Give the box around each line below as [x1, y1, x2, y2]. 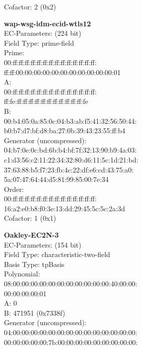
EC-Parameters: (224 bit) [4, 28, 81, 38]
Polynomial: [4, 268, 40, 279]
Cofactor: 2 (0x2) [4, 1, 57, 11]
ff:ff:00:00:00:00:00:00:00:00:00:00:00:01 [4, 67, 121, 77]
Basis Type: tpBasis [4, 259, 65, 269]
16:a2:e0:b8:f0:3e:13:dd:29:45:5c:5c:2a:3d [4, 203, 125, 213]
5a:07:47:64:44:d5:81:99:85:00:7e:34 [4, 174, 109, 184]
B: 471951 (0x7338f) [4, 307, 66, 318]
